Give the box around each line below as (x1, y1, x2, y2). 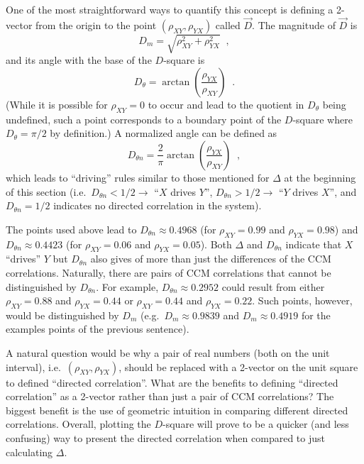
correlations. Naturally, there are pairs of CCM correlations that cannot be (6, 265, 331, 280)
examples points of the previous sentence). (6, 321, 189, 336)
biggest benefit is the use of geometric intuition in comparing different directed (6, 402, 348, 417)
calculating (6, 444, 53, 459)
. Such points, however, (252, 293, 353, 308)
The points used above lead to (6, 221, 137, 236)
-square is (163, 53, 205, 67)
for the (301, 307, 331, 322)
